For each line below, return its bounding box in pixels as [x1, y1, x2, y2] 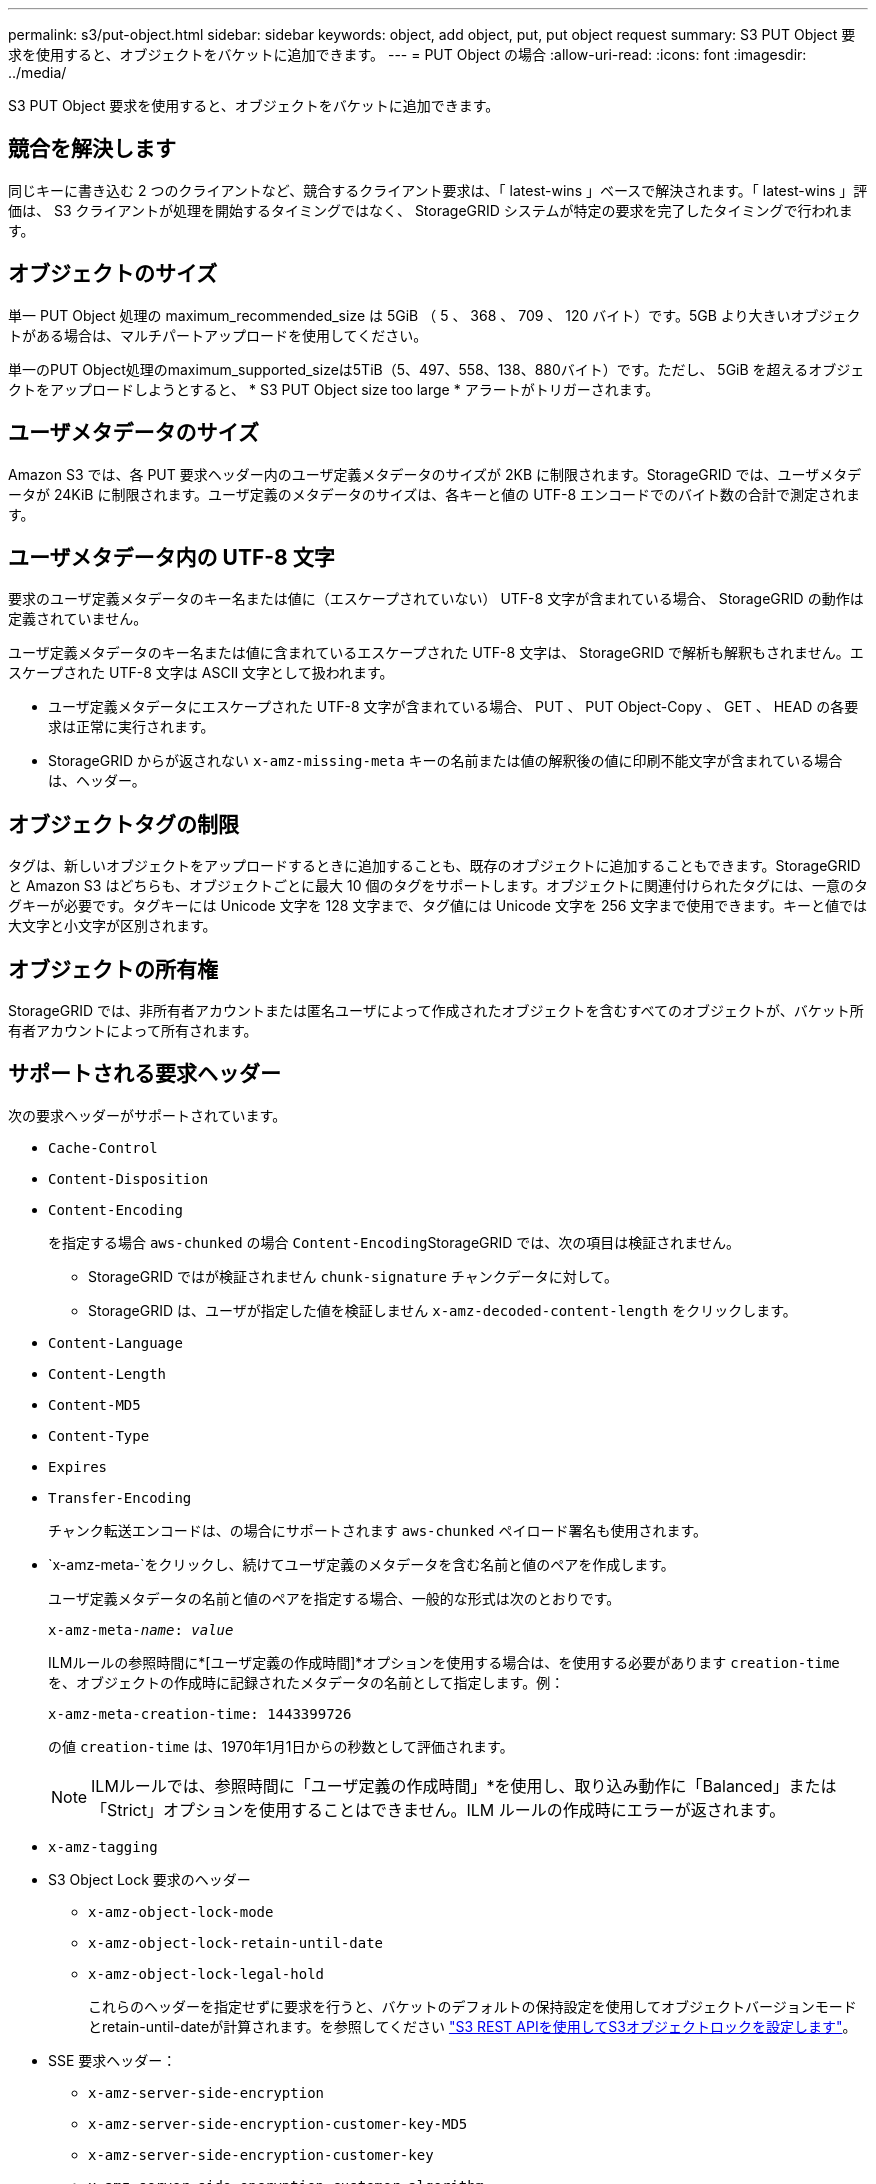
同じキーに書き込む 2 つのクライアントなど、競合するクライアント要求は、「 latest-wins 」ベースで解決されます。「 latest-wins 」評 [8, 181, 868, 199]
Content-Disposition [48, 1170, 209, 1187]
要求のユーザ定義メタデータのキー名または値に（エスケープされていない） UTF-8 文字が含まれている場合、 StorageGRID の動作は [8, 590, 864, 608]
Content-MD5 [48, 1396, 141, 1413]
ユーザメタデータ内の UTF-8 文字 [8, 544, 335, 570]
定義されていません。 [8, 610, 148, 628]
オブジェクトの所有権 [8, 956, 218, 982]
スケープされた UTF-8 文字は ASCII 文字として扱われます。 [8, 664, 394, 682]
